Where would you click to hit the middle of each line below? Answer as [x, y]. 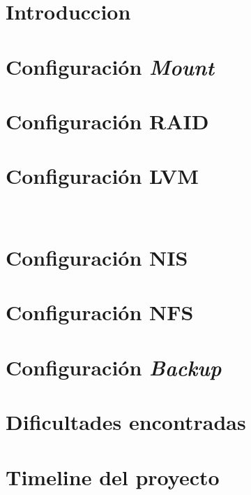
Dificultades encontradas [126, 422]
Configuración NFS [100, 312]
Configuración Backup [114, 367]
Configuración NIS [97, 258]
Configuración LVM [102, 176]
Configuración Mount [110, 66]
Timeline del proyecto [113, 476]
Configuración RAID [107, 121]
